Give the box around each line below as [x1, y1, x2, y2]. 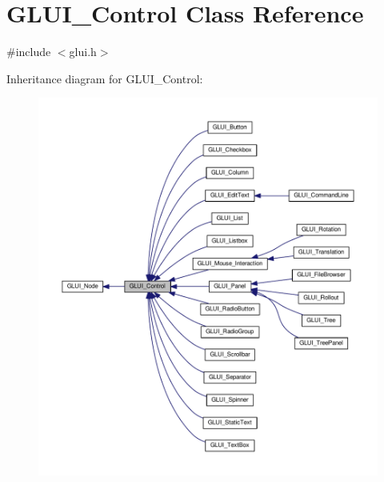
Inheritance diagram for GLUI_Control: [6, 70, 203, 86]
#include [6, 43, 51, 60]
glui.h [69, 43, 97, 60]
